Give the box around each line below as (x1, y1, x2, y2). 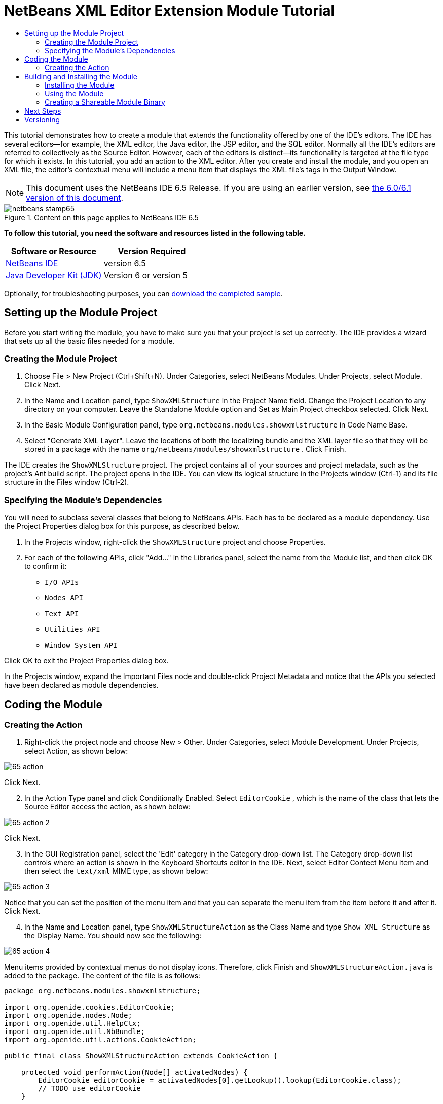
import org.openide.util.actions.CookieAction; (4, 1036, 197, 1044)
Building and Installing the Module (24, 72, 137, 81)
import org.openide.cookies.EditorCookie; (4, 1003, 175, 1012)
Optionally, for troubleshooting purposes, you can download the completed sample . (4, 289, 283, 298)
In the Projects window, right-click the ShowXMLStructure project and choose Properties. (24, 538, 326, 547)
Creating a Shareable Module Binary (45, 97, 165, 106)
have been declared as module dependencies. (4, 681, 159, 690)
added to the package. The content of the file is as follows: (4, 971, 201, 980)
